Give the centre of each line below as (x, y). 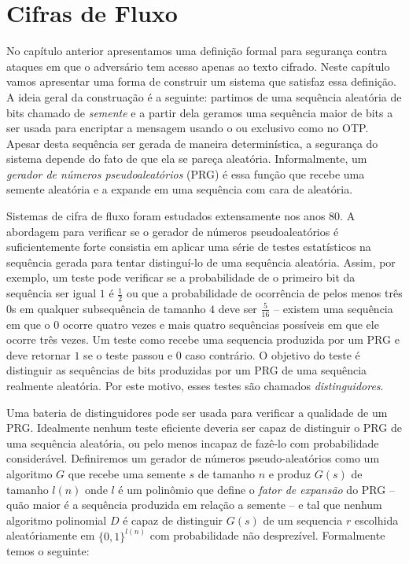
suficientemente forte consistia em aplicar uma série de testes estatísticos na (189, 247)
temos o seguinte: (48, 551)
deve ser (238, 308)
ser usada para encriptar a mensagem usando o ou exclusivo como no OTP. (188, 128)
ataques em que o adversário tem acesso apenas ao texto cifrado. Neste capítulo (198, 66)
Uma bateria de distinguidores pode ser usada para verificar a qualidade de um (197, 412)
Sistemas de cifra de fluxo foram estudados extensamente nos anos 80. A (181, 216)
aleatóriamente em (51, 535)
